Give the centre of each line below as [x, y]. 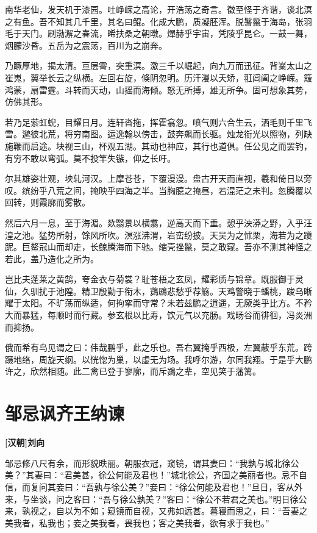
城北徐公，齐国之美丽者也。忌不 [234, 475]
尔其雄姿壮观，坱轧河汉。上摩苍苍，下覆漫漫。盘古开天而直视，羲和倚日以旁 [158, 178]
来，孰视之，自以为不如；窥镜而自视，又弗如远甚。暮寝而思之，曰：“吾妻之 [156, 511]
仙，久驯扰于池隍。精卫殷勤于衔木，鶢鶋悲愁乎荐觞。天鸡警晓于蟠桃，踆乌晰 [158, 291]
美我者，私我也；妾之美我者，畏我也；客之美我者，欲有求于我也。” [137, 522]
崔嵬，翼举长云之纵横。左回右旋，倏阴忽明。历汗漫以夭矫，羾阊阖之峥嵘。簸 [158, 77]
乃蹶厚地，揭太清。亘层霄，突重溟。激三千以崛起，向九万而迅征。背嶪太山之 [158, 66]
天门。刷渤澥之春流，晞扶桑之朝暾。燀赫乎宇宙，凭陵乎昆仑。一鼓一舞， [167, 33]
